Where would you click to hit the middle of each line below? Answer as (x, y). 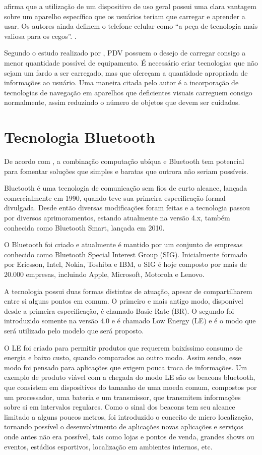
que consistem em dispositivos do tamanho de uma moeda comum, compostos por (130, 387)
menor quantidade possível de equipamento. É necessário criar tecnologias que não (131, 62)
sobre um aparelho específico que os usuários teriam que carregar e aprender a (125, 16)
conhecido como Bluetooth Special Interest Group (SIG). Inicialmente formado (126, 254)
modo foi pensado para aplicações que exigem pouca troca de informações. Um (126, 367)
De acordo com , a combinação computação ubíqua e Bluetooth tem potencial (124, 161)
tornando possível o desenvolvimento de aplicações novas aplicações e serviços (124, 426)
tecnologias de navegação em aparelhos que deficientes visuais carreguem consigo (128, 92)
